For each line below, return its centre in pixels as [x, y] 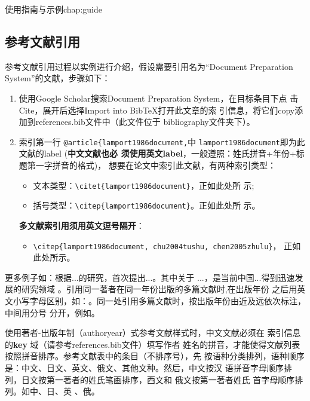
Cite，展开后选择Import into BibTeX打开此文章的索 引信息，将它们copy [157, 110]
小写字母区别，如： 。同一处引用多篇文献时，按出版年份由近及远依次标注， [159, 300]
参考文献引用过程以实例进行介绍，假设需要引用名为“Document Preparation [149, 66]
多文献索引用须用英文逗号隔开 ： [82, 225]
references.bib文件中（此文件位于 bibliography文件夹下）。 [145, 122]
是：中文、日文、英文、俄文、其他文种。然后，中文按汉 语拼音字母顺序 [144, 367]
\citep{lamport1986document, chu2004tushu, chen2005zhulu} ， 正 [163, 245]
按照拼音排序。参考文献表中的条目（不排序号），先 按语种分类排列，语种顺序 [155, 356]
